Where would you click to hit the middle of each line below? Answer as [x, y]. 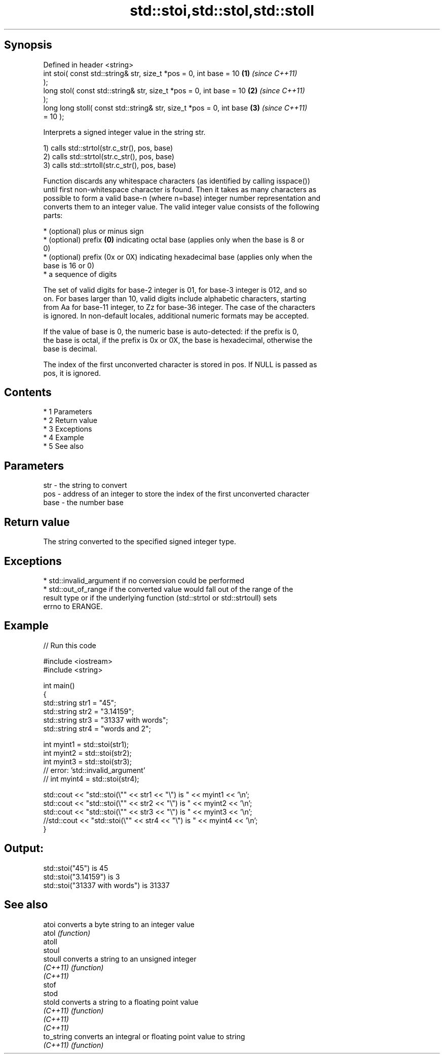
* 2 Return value [70, 420]
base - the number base [83, 503]
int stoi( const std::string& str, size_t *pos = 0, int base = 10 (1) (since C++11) [170, 73]
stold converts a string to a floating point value [121, 1002]
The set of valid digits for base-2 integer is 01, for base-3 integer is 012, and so [175, 290]
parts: [53, 215]
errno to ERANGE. [73, 606]
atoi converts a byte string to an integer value [119, 924]
